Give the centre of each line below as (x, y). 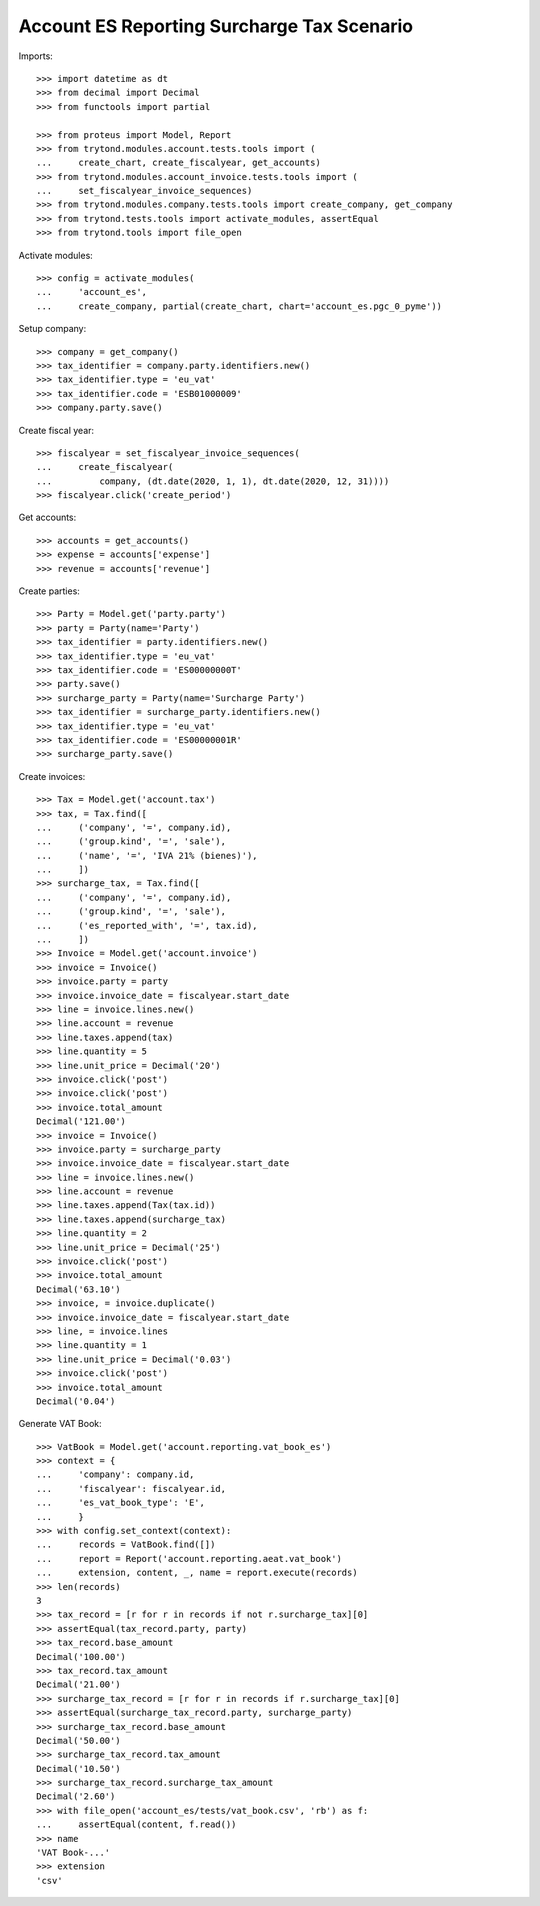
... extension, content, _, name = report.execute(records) (197, 1573)
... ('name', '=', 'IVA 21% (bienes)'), (147, 855)
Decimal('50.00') (78, 1740)
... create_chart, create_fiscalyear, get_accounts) (179, 163)
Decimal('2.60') (76, 1796)
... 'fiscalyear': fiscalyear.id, (131, 1488)
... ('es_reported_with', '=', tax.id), (147, 925)
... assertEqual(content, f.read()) (136, 1824)
